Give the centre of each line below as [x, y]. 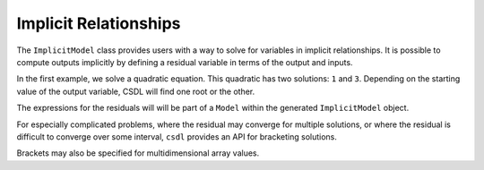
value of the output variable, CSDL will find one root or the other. [136, 91]
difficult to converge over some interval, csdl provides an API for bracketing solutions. [177, 136]
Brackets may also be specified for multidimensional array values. [138, 153]
